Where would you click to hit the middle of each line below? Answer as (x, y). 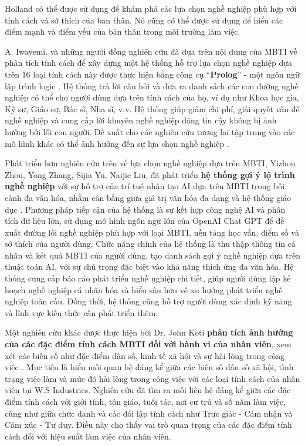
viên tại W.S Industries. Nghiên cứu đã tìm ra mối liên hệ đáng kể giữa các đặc (148, 390)
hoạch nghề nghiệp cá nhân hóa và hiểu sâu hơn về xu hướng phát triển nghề (144, 289)
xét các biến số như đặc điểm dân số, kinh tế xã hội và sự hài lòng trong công (145, 355)
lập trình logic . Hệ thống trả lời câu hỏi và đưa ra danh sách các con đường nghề (152, 85)
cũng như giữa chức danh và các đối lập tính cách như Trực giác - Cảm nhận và (149, 413)
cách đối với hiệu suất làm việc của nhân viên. (88, 436)
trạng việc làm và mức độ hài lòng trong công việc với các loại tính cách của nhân (152, 378)
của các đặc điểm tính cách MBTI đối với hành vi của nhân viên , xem (148, 344)
